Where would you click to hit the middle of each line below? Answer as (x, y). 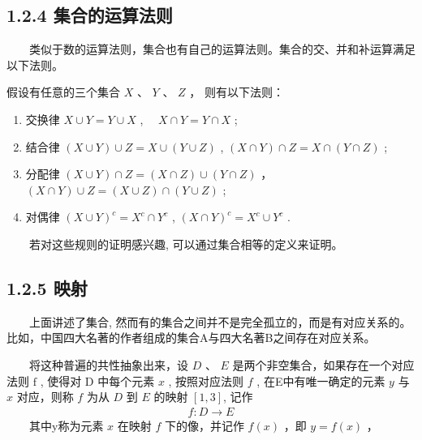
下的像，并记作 (204, 425)
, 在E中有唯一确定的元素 (321, 380)
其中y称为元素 (67, 425)
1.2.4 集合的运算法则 (90, 15)
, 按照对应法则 (206, 380)
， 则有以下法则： (237, 92)
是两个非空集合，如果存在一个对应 (323, 364)
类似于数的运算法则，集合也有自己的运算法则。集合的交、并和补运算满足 (222, 49)
